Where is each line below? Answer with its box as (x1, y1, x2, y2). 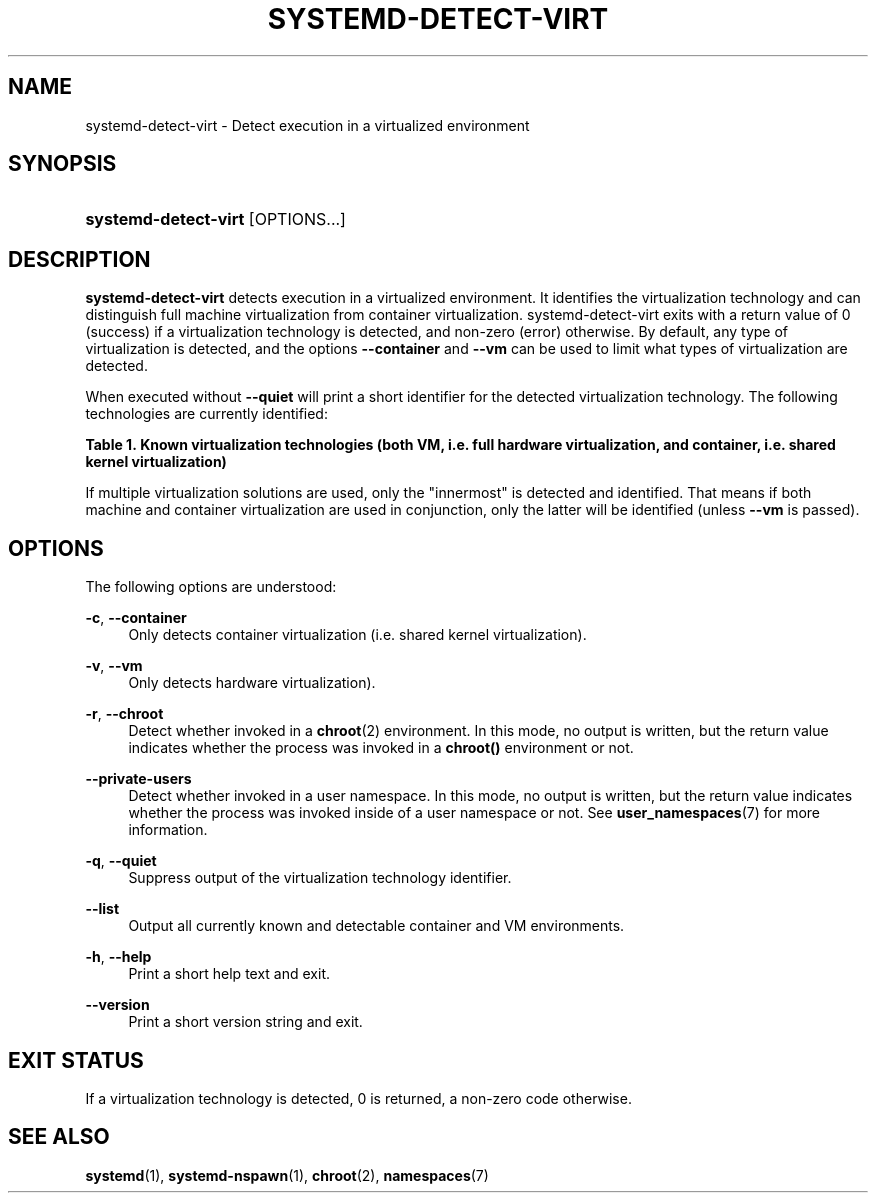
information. (128, 821, 208, 839)
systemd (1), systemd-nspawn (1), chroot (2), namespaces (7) (85, 1166, 489, 1184)
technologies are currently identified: (85, 405, 328, 423)
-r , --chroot (85, 705, 164, 723)
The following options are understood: (85, 578, 337, 596)
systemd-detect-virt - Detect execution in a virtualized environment (85, 116, 530, 134)
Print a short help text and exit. (128, 965, 330, 983)
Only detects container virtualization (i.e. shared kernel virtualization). (128, 626, 587, 644)
